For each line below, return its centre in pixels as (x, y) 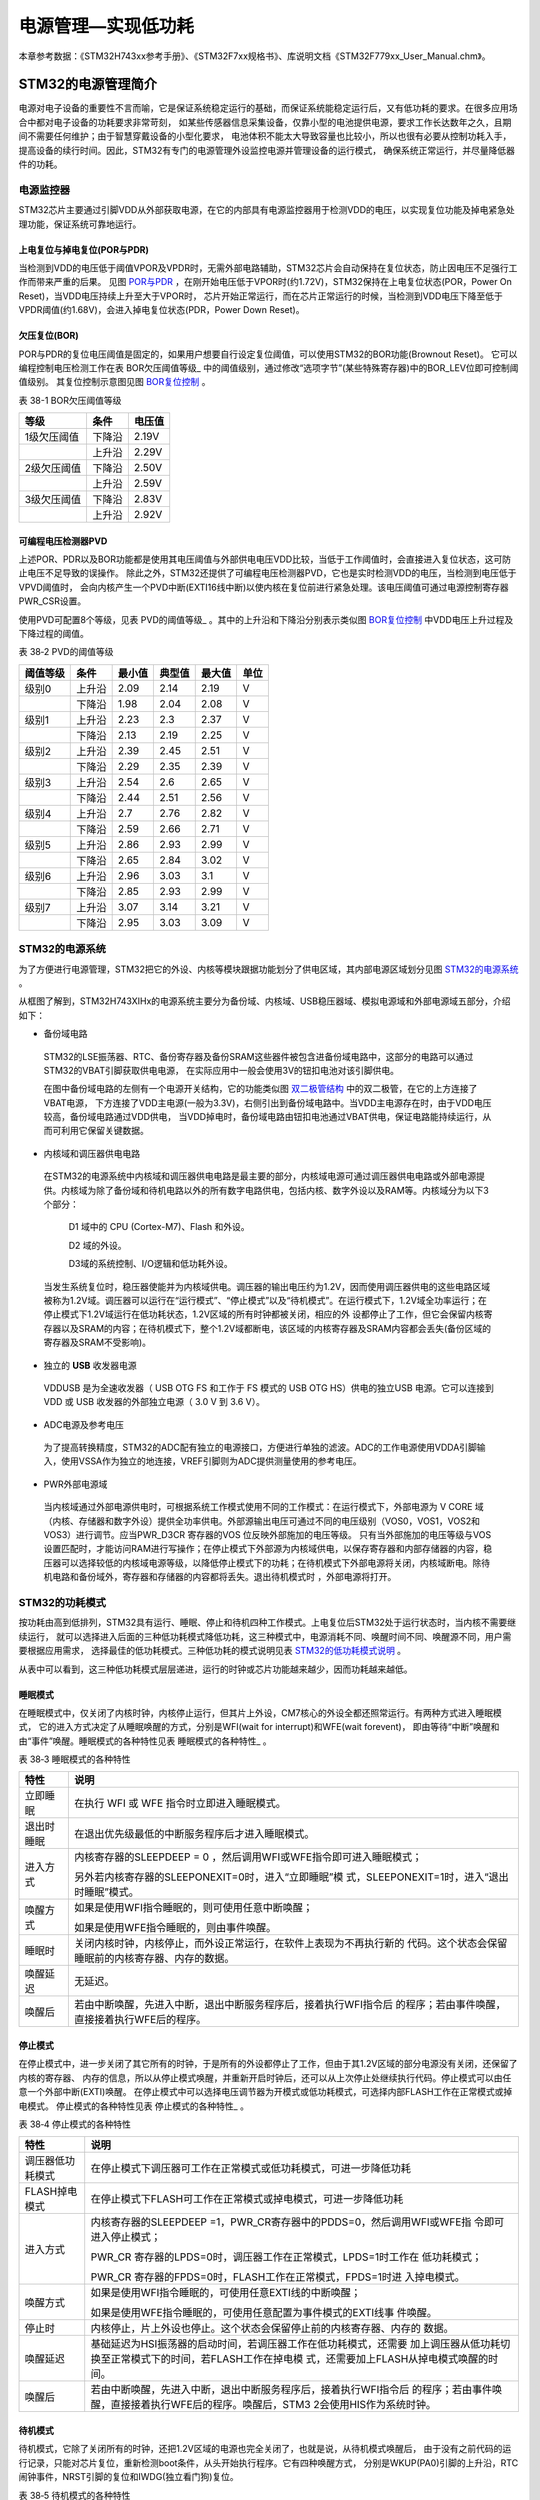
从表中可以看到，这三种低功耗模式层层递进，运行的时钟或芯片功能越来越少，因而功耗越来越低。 (215, 1669)
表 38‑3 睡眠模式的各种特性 (74, 1759)
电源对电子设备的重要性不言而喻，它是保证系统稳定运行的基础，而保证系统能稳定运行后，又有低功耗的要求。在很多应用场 (268, 108)
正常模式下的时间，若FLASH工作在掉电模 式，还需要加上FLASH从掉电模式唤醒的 (299, 2359)
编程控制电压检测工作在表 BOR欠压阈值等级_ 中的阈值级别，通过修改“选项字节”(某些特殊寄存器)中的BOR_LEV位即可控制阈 (268, 367)
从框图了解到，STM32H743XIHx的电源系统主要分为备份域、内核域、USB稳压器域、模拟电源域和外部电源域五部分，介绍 (264, 1001)
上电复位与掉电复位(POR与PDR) (83, 249)
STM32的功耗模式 (62, 1602)
